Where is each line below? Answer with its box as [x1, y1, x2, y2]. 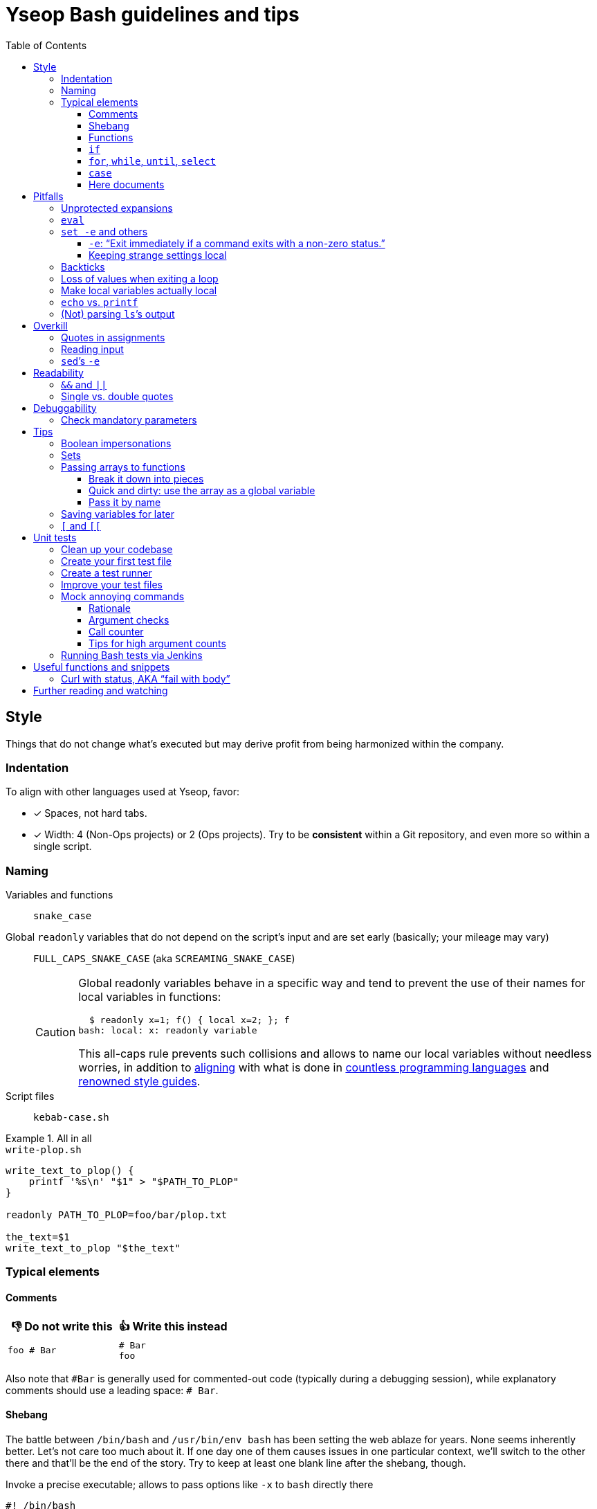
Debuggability [33, 401, 97, 414]
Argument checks [89, 613, 169, 626]
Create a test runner [61, 566, 152, 579]
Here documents [89, 178, 165, 190]
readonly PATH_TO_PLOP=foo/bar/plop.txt [6, 1209, 228, 1221]
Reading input [61, 343, 124, 355]
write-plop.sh [6, 1144, 82, 1156]
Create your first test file [61, 554, 172, 567]
